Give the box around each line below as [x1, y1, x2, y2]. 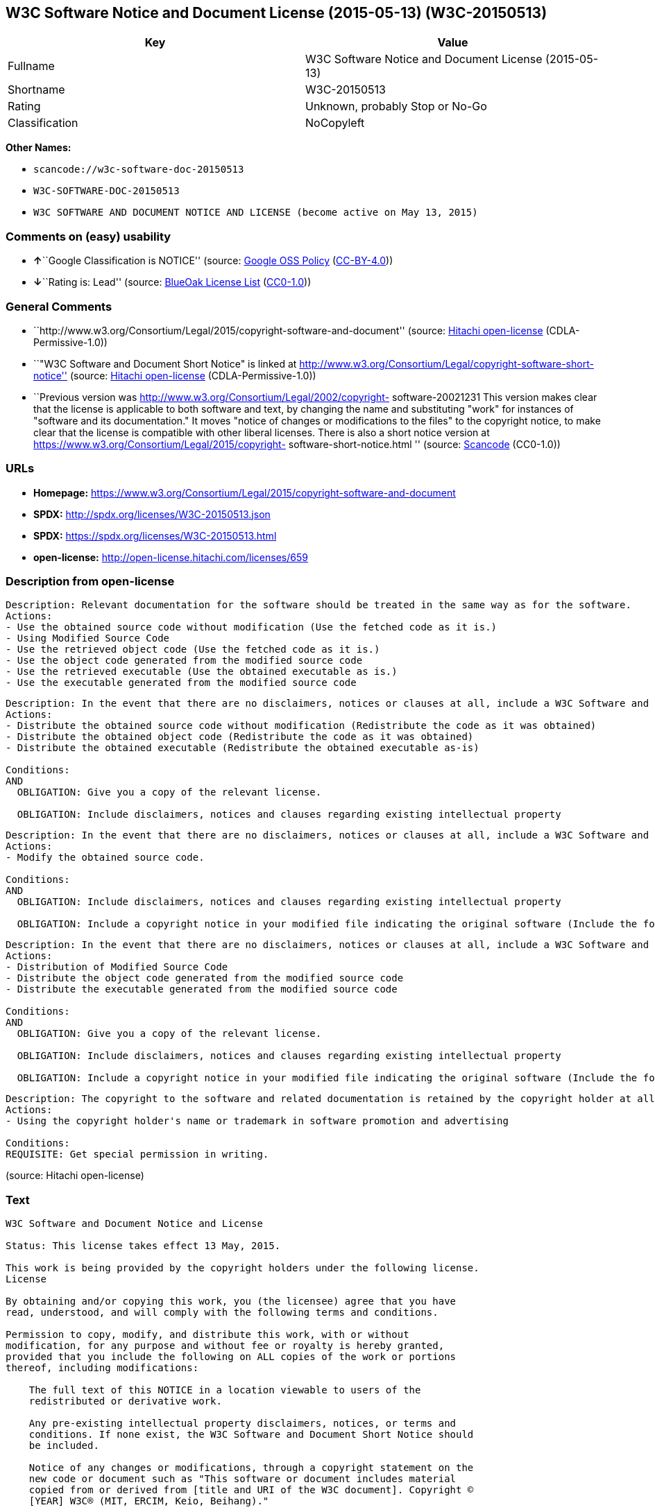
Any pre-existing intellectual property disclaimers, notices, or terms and [28, 1418, 457, 1429]
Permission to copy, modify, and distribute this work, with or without [6, 1329, 409, 1341]
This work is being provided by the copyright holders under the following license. [6, 1262, 479, 1274]
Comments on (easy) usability [6, 229, 171, 243]
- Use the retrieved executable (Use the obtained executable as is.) [6, 666, 398, 678]
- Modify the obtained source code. [6, 852, 205, 864]
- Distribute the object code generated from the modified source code [6, 972, 404, 984]
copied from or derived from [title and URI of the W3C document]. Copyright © [28, 1484, 474, 1496]
